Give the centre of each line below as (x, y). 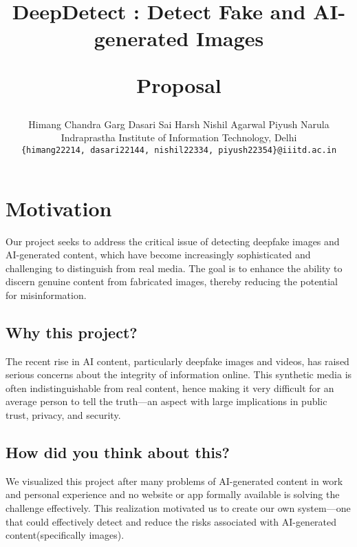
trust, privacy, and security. (63, 415)
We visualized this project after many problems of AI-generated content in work (174, 481)
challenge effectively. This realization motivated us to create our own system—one (178, 508)
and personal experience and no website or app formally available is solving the (173, 494)
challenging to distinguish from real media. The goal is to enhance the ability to (174, 268)
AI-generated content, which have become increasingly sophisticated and (158, 255)
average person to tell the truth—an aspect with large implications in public (166, 401)
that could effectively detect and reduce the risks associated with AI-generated (171, 521)
